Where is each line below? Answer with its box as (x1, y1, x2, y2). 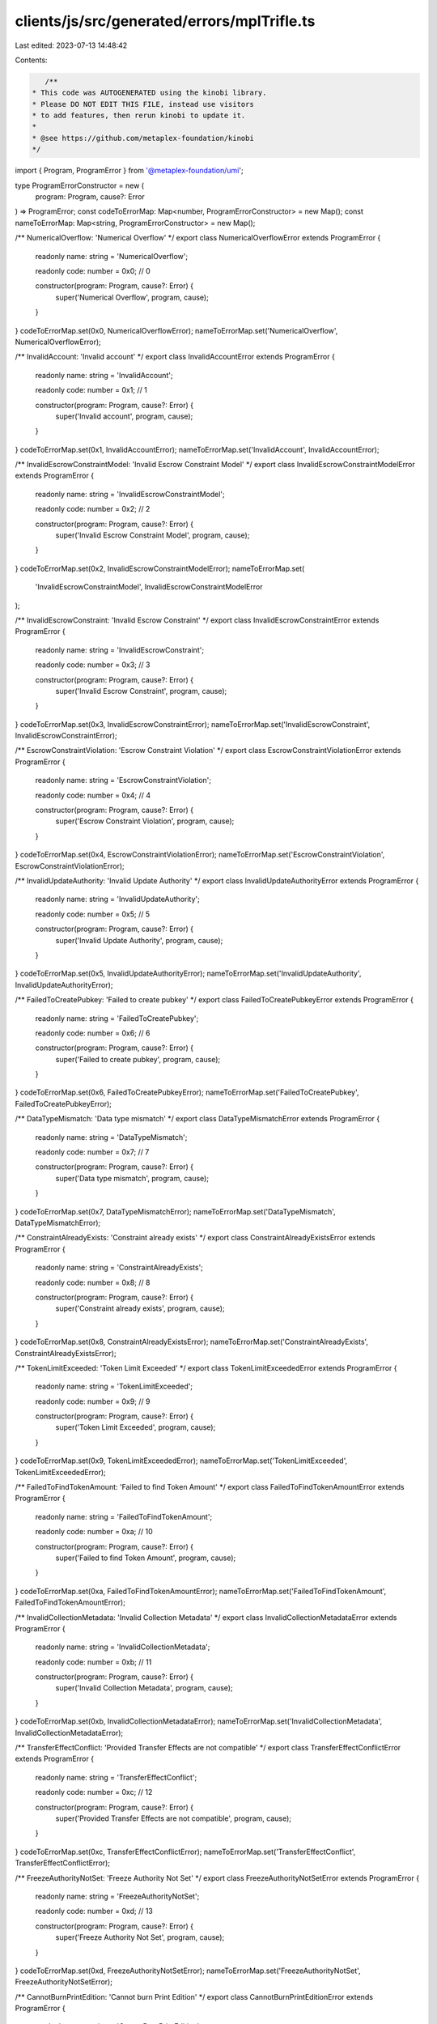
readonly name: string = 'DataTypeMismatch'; (35, 1132, 188, 1142)
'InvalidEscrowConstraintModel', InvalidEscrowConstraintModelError (35, 582, 263, 592)
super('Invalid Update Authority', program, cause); (55, 935, 223, 945)
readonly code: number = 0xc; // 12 (35, 1788, 153, 1797)
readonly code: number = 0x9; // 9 (35, 1397, 151, 1406)
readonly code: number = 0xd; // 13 (35, 1907, 154, 1916)
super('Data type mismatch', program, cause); (55, 1173, 210, 1183)
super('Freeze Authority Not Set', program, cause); (55, 1933, 225, 1942)
